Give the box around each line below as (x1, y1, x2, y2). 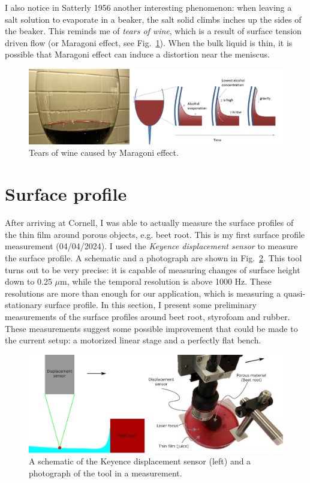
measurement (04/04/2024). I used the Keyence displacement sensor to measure (5, 240, 298, 252)
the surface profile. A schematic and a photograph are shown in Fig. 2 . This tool (5, 251, 302, 264)
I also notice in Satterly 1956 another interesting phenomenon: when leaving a (5, 1, 292, 13)
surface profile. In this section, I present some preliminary (44, 298, 257, 311)
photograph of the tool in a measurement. (29, 466, 182, 479)
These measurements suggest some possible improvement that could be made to (5, 322, 298, 334)
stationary (5, 298, 42, 311)
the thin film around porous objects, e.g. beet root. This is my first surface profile (5, 228, 305, 240)
